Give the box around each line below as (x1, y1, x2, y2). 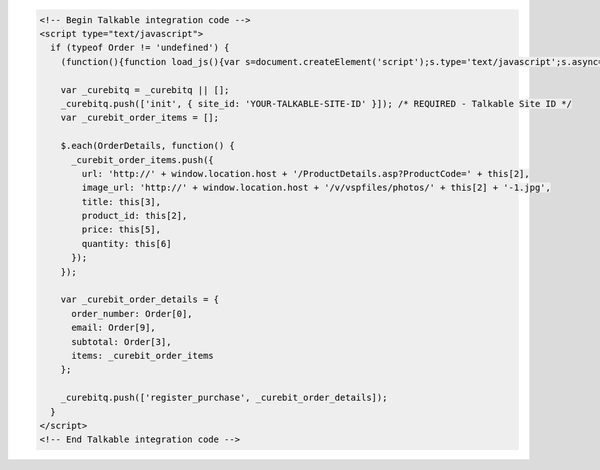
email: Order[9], (71, 322, 157, 334)
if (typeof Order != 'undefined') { (50, 42, 230, 54)
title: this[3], (81, 196, 162, 207)
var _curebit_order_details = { (60, 294, 220, 305)
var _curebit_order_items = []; (60, 112, 220, 124)
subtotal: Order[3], (71, 336, 172, 347)
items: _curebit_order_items (71, 350, 214, 361)
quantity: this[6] (81, 238, 172, 249)
